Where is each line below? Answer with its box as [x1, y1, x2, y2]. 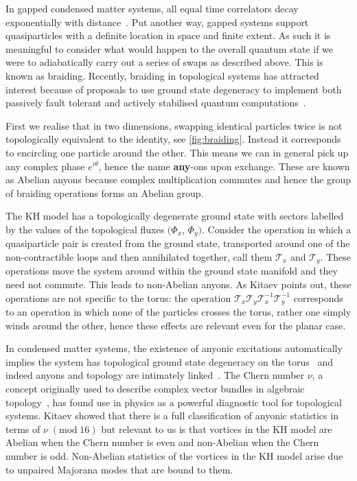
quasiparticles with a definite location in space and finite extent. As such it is [5, 28, 331, 43]
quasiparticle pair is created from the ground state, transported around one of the [5, 236, 350, 250]
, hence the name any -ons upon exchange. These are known [98, 159, 350, 173]
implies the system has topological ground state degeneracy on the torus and [5, 354, 333, 368]
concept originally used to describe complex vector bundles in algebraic [5, 382, 305, 396]
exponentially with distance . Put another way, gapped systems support [5, 14, 309, 29]
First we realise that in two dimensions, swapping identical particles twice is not [5, 118, 343, 132]
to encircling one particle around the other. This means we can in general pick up [5, 145, 349, 159]
